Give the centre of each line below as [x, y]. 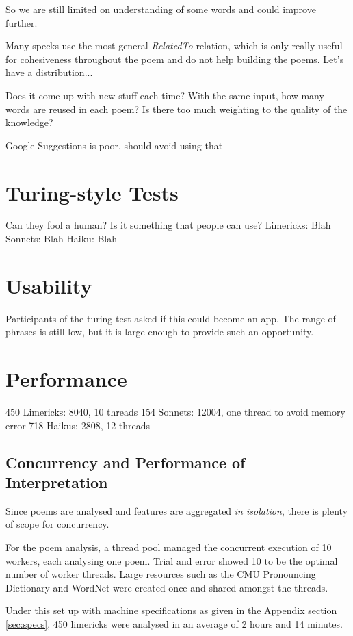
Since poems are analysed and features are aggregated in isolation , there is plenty [177, 510]
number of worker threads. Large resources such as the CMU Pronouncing [161, 574]
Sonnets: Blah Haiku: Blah [62, 239]
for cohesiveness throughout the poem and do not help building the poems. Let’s [175, 59]
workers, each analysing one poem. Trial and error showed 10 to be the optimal [172, 560]
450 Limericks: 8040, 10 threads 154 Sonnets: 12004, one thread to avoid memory [175, 412]
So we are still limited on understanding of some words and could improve [161, 9]
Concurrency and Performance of [126, 462]
